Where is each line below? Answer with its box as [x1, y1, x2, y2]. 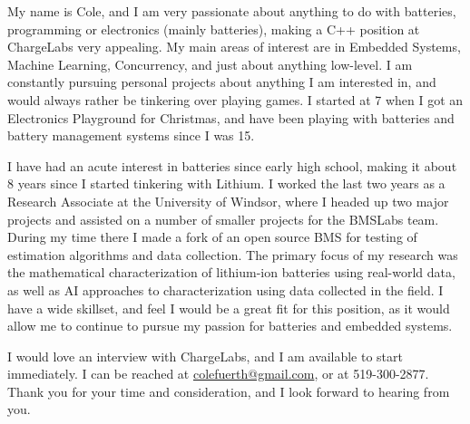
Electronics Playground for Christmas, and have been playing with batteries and [7, 108, 455, 127]
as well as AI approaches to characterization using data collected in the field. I [7, 280, 444, 299]
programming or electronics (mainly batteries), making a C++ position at [7, 19, 420, 38]
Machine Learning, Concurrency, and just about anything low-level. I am [7, 54, 413, 73]
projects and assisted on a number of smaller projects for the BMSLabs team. [7, 209, 439, 228]
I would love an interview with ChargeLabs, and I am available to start [7, 346, 404, 365]
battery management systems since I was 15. [7, 126, 255, 145]
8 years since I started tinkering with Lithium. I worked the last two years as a [7, 174, 446, 193]
